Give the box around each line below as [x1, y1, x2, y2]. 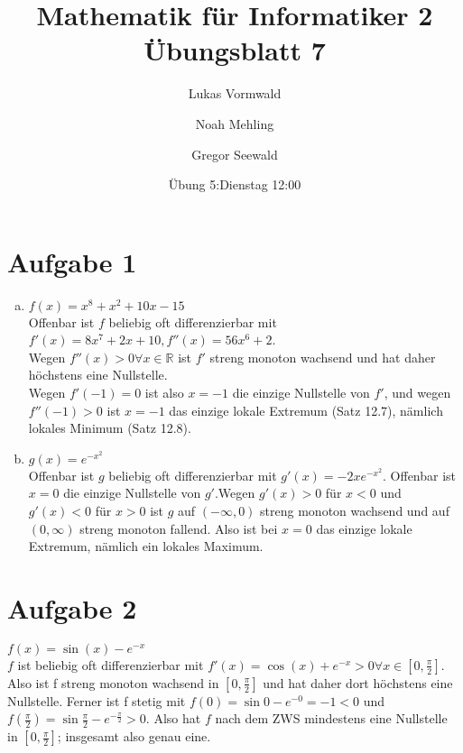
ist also [144, 383, 184, 401]
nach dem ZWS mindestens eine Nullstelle [215, 709, 448, 728]
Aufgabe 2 [7, 589, 137, 626]
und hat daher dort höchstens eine [263, 673, 453, 692]
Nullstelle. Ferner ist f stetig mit [7, 691, 186, 710]
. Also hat [145, 709, 201, 728]
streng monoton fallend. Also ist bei [79, 519, 278, 537]
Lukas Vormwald [188, 84, 282, 103]
